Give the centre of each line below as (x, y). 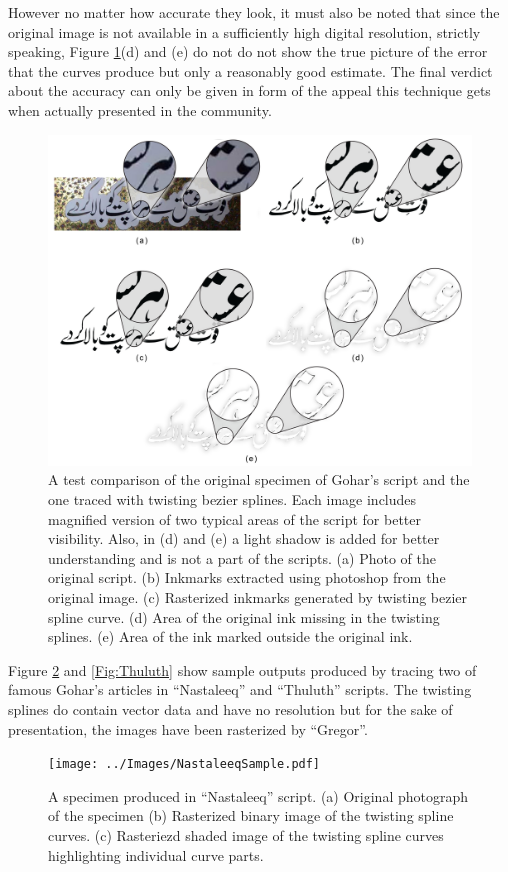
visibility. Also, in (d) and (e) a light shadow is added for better (244, 538)
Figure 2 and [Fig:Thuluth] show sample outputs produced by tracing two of (242, 669)
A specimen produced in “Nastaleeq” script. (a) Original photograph (258, 795)
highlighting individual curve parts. (156, 854)
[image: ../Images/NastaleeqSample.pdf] (184, 764)
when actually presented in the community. (140, 109)
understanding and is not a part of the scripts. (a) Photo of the (242, 557)
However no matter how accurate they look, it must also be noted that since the (254, 12)
